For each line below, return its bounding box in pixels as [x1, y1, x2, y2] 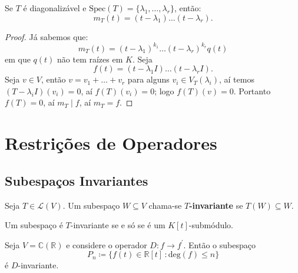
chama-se [148, 199, 182, 211]
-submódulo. [188, 219, 234, 231]
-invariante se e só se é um [70, 219, 165, 231]
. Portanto [233, 84, 271, 97]
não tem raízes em [57, 52, 123, 65]
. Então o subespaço [183, 238, 256, 251]
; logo [154, 84, 174, 97]
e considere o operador [66, 238, 147, 251]
